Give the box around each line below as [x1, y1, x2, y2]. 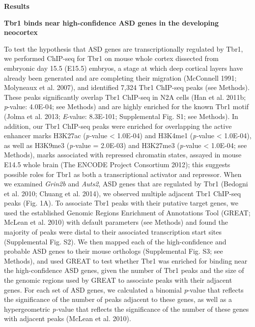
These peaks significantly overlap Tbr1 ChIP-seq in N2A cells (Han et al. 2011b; [4, 91, 246, 102]
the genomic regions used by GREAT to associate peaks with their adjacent [4, 275, 232, 285]
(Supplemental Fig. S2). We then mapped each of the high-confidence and [4, 236, 227, 246]
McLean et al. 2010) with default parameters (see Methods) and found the [4, 217, 228, 227]
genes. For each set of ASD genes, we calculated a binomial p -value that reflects [4, 284, 244, 295]
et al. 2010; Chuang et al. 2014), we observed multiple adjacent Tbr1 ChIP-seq [4, 188, 241, 198]
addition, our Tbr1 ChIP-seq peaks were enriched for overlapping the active [4, 120, 232, 131]
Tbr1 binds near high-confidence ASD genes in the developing [4, 17, 219, 28]
